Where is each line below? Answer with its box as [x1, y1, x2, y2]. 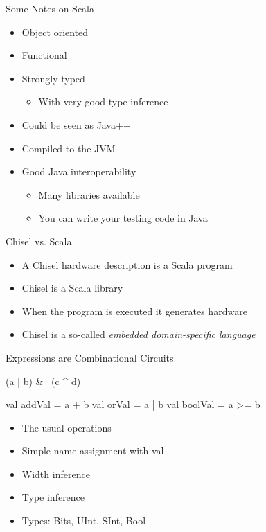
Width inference [21, 466, 90, 481]
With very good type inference [38, 94, 168, 109]
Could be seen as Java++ [21, 117, 131, 132]
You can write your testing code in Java [38, 211, 208, 225]
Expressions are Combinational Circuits [6, 350, 174, 364]
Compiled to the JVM [21, 141, 116, 155]
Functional [21, 48, 67, 62]
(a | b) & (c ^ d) [6, 373, 81, 388]
